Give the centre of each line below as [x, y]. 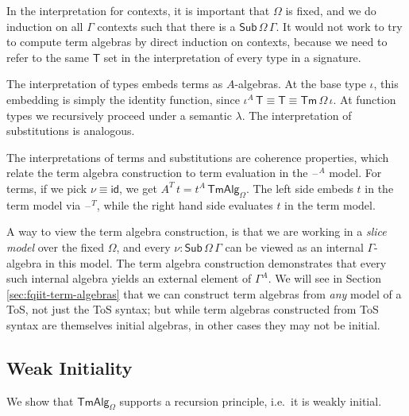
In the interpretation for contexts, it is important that [138, 10]
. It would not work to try [339, 26]
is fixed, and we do [331, 10]
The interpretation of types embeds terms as [115, 84]
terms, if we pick [47, 188]
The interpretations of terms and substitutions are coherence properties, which [198, 157]
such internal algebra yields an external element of [129, 278]
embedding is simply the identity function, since [123, 99]
